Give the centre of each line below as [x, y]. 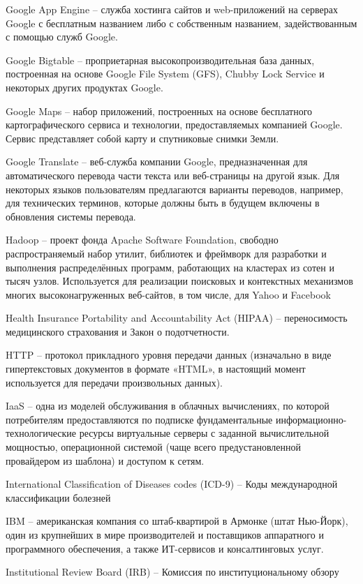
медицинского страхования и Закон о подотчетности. [118, 331]
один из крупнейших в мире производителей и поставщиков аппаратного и [165, 534]
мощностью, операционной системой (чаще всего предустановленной [154, 447]
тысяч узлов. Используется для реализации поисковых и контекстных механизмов [179, 281]
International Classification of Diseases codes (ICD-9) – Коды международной [172, 484]
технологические [41, 433]
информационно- [311, 419]
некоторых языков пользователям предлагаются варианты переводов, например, [175, 189]
